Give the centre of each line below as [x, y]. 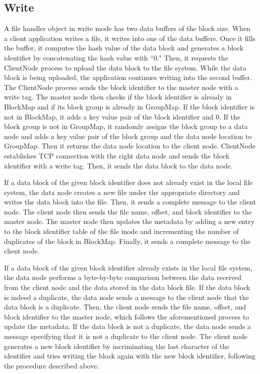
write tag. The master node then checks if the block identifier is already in [118, 97]
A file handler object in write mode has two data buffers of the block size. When [127, 28]
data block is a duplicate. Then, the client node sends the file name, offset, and [125, 307]
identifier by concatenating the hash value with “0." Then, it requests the [116, 57]
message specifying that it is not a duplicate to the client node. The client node [126, 336]
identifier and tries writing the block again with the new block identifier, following [130, 356]
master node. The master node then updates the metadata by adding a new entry [129, 221]
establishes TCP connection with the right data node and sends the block [117, 155]
